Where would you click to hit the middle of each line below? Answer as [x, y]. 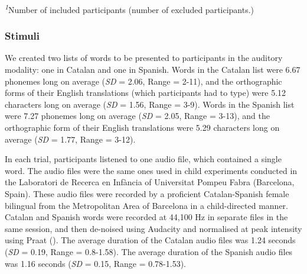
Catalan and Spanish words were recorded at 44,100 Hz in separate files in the [146, 217]
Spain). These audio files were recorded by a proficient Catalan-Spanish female [147, 194]
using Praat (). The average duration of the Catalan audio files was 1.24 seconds [150, 240]
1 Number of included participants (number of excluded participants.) [130, 9]
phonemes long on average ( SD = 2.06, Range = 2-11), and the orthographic [143, 81]
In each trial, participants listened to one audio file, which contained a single [143, 159]
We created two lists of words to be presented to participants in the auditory [144, 58]
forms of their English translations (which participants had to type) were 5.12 [146, 93]
